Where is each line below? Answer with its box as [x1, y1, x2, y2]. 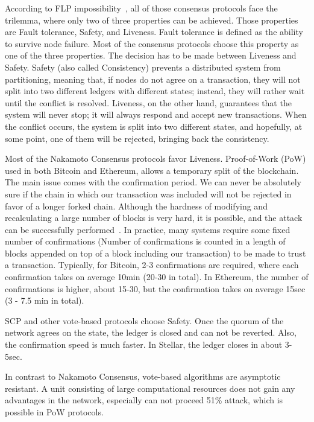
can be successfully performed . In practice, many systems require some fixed [5, 223, 290, 235]
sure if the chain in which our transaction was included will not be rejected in [5, 187, 292, 200]
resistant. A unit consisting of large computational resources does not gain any [5, 382, 295, 394]
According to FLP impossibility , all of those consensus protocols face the [5, 2, 278, 14]
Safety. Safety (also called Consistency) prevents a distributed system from [5, 60, 281, 73]
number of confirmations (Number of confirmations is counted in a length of [5, 235, 286, 248]
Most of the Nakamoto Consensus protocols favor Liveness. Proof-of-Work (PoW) [5, 152, 306, 165]
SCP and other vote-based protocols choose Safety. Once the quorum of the [5, 314, 284, 327]
